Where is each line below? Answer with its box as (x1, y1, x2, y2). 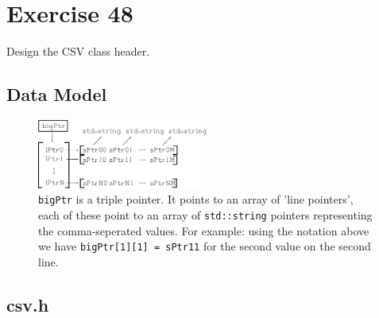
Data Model (6, 82, 107, 107)
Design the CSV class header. (6, 43, 150, 60)
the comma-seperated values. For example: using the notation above (38, 222, 369, 238)
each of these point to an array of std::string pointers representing (38, 206, 373, 223)
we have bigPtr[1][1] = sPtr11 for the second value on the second (38, 238, 371, 254)
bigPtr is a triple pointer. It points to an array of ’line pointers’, (38, 191, 354, 207)
